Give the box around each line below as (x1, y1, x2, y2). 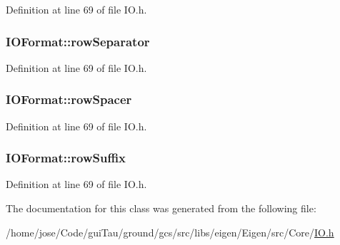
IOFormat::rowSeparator (6, 32, 150, 50)
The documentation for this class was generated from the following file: (6, 201, 316, 216)
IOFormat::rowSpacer (6, 90, 132, 108)
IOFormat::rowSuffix (6, 149, 126, 167)
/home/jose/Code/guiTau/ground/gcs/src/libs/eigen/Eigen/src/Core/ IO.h (6, 224, 334, 239)
